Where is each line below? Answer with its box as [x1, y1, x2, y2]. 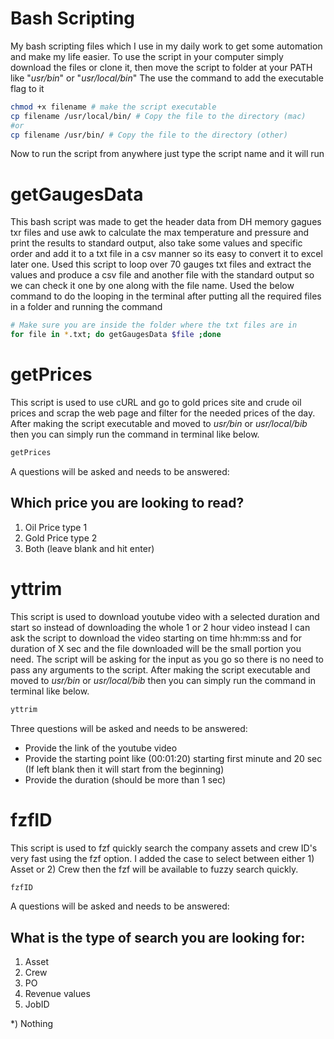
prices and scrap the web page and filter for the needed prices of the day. [10, 407, 316, 419]
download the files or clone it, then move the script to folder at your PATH [10, 61, 313, 73]
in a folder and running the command [10, 301, 163, 313]
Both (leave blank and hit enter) [24, 542, 155, 554]
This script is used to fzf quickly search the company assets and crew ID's [10, 842, 318, 854]
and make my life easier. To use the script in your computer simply [10, 50, 284, 62]
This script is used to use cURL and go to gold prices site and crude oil [10, 397, 302, 409]
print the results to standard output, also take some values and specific [10, 237, 303, 249]
